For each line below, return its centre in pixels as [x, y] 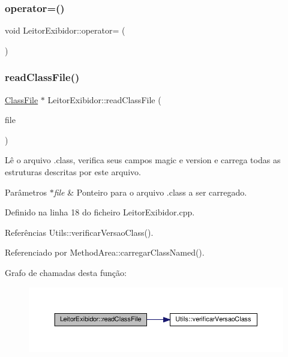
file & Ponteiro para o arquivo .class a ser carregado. [150, 192]
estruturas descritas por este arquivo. [73, 172]
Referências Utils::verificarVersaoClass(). [79, 232]
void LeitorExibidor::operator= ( [65, 30]
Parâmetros [26, 192]
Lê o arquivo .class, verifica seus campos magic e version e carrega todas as [143, 160]
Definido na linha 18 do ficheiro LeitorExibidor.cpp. [100, 212]
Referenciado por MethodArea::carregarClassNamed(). [105, 252]
